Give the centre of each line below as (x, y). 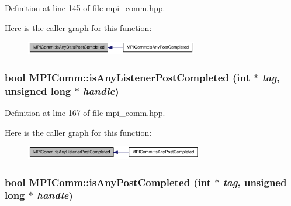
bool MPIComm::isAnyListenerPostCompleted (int (127, 77)
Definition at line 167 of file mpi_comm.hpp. (85, 112)
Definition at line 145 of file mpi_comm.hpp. (85, 8)
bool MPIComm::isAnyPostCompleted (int (108, 182)
